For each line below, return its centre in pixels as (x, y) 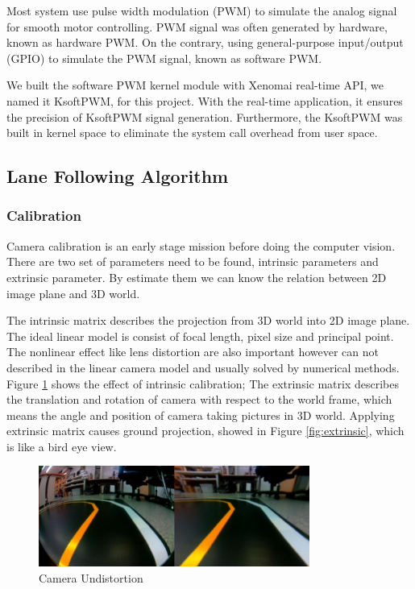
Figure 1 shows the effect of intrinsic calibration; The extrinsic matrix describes (203, 383)
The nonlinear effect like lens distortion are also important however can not (193, 352)
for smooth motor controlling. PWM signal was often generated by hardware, (197, 26)
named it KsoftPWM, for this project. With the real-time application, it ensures (205, 100)
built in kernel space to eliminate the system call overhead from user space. (192, 133)
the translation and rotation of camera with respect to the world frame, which (199, 399)
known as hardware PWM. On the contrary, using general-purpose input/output (205, 42)
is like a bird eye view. (62, 446)
